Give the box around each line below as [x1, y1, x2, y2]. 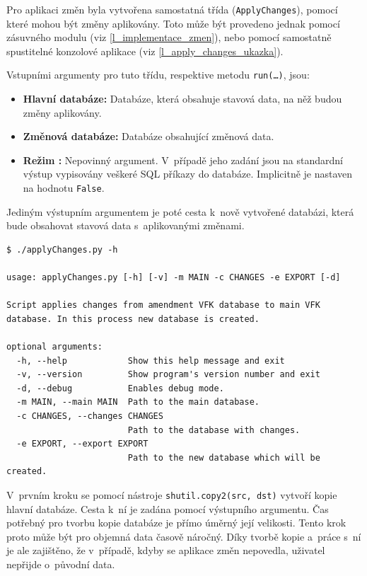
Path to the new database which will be [127, 452, 320, 463]
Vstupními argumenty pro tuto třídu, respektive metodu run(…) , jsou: [6, 67, 310, 82]
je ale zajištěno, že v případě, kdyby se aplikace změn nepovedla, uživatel [6, 543, 325, 558]
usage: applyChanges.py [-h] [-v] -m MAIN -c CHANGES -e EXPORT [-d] [6, 272, 341, 283]
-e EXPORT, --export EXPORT [16, 439, 148, 449]
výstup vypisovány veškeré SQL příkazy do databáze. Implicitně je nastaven [23, 166, 353, 181]
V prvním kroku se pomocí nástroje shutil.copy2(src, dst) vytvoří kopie [6, 488, 337, 502]
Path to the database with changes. [127, 425, 301, 435]
